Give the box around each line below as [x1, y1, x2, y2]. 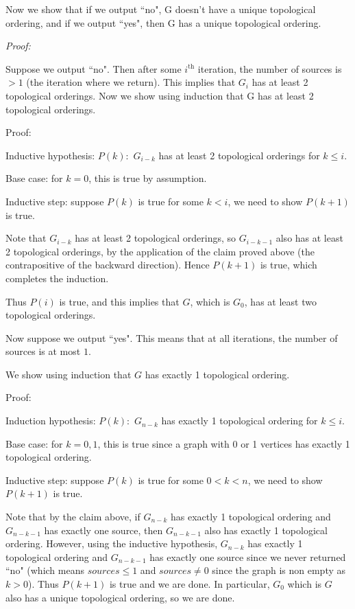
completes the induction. [5, 271, 109, 285]
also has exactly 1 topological [204, 522, 328, 537]
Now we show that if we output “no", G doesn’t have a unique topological [5, 2, 316, 16]
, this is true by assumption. [88, 171, 207, 185]
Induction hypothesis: [5, 413, 96, 428]
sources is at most [5, 344, 81, 358]
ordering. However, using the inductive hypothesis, [5, 536, 218, 551]
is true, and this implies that [59, 294, 180, 308]
